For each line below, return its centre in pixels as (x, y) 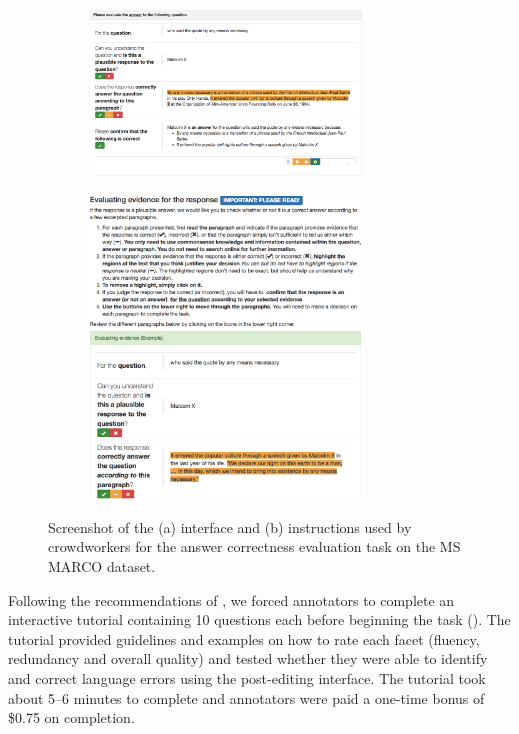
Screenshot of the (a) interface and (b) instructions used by (230, 526)
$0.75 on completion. (71, 717)
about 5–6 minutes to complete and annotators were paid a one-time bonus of (246, 697)
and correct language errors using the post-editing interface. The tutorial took (247, 677)
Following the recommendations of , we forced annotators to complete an (231, 599)
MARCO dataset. (102, 566)
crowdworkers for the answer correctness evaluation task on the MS (254, 546)
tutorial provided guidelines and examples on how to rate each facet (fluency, (244, 638)
